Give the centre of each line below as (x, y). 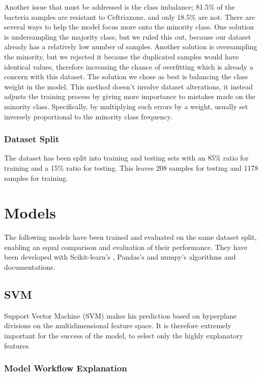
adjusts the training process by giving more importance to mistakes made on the (130, 96)
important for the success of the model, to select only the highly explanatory (124, 336)
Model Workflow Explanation (66, 368)
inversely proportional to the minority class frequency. (88, 116)
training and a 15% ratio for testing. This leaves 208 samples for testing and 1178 (131, 167)
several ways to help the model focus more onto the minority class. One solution (129, 27)
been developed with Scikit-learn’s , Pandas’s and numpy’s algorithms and (120, 257)
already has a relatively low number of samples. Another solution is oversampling (131, 46)
